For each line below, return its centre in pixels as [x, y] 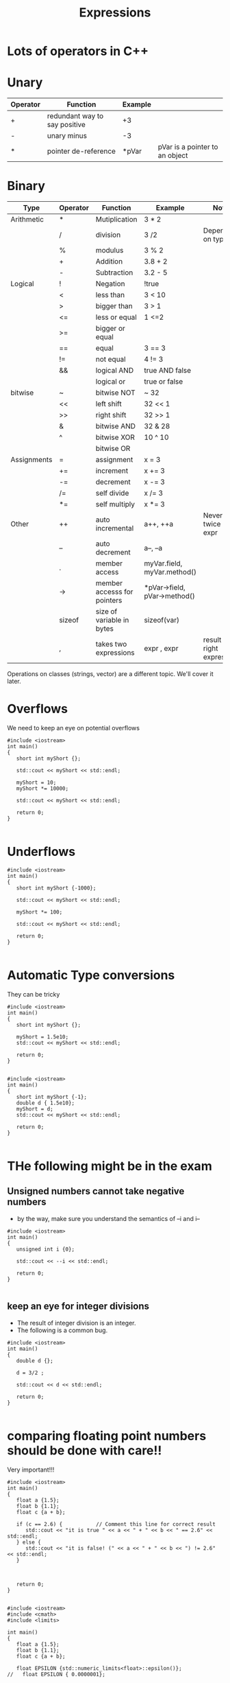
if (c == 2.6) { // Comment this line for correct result [116, 1524]
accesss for [114, 592]
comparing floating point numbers [107, 1436]
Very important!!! [31, 1470]
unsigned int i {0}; [46, 1249]
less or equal [116, 317]
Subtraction [114, 272]
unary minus [67, 136]
